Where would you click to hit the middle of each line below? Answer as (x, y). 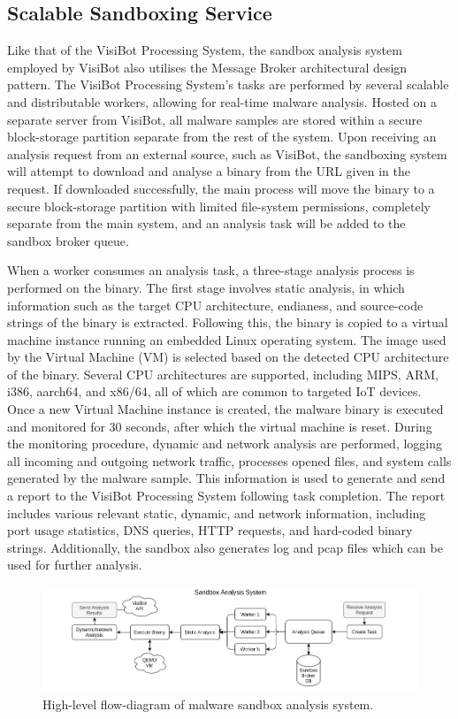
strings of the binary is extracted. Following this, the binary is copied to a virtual (228, 322)
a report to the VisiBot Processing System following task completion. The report (226, 496)
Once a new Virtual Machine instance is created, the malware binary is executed (225, 409)
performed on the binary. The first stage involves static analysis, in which (206, 287)
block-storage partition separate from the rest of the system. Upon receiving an (222, 137)
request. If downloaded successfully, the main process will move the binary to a (221, 188)
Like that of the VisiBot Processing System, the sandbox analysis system (205, 50)
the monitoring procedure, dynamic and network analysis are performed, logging (225, 444)
